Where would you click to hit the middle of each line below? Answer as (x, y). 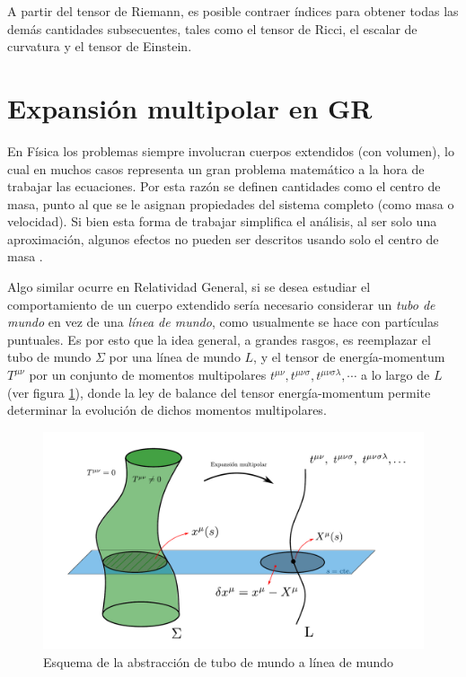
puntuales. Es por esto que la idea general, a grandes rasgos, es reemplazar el (219, 339)
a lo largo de (395, 375)
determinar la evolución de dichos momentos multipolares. (167, 410)
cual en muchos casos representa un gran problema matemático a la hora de (216, 168)
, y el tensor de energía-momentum (349, 357)
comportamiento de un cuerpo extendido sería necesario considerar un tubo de (221, 304)
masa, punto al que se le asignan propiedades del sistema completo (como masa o (231, 203)
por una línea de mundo (175, 357)
